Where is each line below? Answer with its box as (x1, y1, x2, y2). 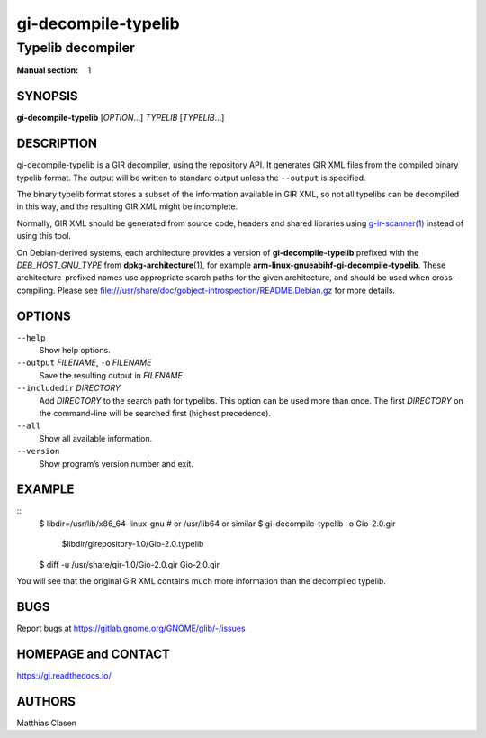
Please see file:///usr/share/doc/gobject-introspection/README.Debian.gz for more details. (57, 285, 396, 296)
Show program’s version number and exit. (39, 458, 193, 469)
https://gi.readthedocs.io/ (16, 670, 112, 680)
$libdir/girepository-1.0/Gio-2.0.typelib (61, 539, 204, 550)
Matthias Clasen (16, 717, 76, 728)
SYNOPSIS (16, 88, 78, 104)
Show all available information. (39, 433, 153, 443)
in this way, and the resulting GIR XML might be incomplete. (16, 201, 238, 212)
